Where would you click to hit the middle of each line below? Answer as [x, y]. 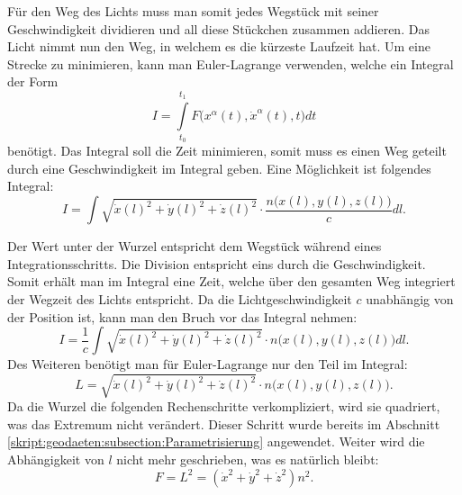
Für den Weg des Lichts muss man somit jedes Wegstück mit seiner [193, 11]
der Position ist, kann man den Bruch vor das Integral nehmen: [182, 316]
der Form [33, 81]
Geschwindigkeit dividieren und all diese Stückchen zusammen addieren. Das [218, 28]
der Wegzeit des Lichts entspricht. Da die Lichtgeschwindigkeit [180, 298]
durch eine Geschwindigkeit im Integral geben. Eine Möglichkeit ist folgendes [219, 168]
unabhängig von [410, 298]
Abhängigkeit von [56, 459]
